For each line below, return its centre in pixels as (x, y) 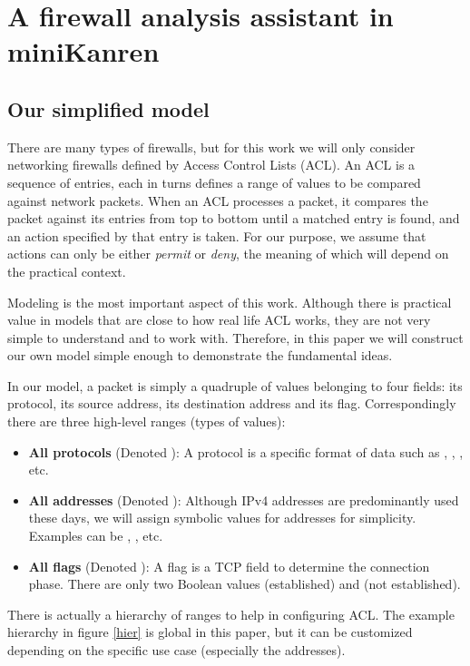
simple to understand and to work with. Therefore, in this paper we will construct (235, 337)
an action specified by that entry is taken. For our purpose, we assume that (217, 235)
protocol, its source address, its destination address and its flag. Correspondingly (232, 403)
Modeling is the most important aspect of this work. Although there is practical (230, 302)
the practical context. (67, 271)
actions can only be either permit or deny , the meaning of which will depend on (228, 254)
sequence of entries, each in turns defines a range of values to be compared (214, 182)
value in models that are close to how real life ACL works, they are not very (219, 320)
